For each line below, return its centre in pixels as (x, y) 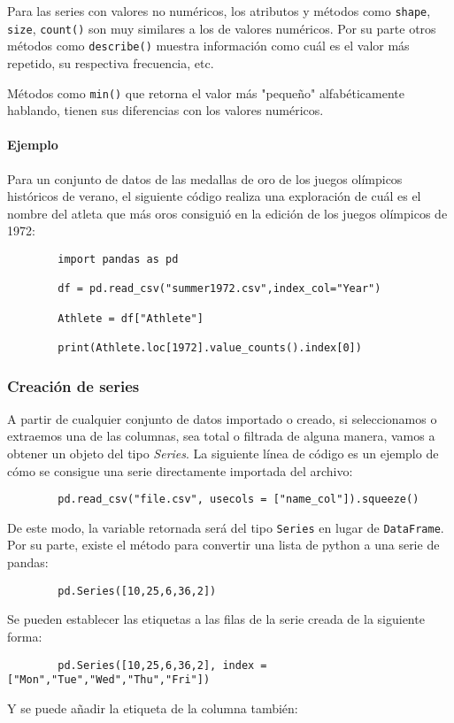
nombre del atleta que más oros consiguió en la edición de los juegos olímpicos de (227, 213)
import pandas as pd (118, 259)
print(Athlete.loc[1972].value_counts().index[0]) (210, 347)
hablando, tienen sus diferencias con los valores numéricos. (165, 110)
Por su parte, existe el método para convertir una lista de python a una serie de (223, 545)
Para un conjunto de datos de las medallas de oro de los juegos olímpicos (205, 178)
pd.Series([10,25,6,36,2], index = (162, 665)
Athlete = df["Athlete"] (131, 318)
